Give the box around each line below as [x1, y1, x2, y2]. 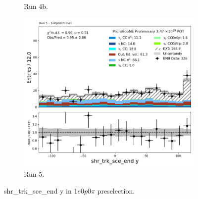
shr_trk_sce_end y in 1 [4, 185, 78, 196]
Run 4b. [24, 1, 48, 11]
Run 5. [24, 169, 45, 179]
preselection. [97, 185, 135, 196]
